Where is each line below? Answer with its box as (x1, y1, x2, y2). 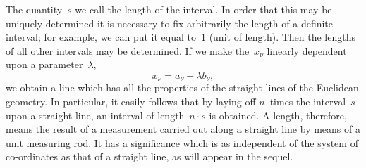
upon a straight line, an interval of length (6, 108, 185, 122)
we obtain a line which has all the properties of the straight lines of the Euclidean (6, 80, 359, 95)
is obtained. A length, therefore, (209, 108, 347, 122)
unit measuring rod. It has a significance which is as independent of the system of (6, 135, 358, 150)
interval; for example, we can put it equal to (6, 30, 196, 44)
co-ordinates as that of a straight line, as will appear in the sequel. (6, 149, 293, 164)
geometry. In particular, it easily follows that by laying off (6, 94, 256, 109)
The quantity (6, 2, 63, 16)
